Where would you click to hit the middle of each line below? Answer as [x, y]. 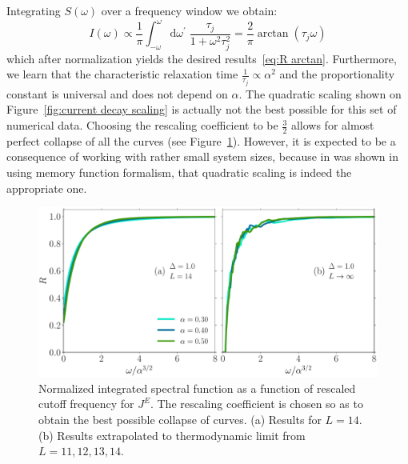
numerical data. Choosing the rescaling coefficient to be [142, 125]
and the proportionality [337, 74]
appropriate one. [47, 188]
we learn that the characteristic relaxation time [122, 74]
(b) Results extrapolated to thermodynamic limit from [172, 435]
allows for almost [332, 125]
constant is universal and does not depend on [117, 93]
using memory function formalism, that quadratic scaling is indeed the [179, 172]
